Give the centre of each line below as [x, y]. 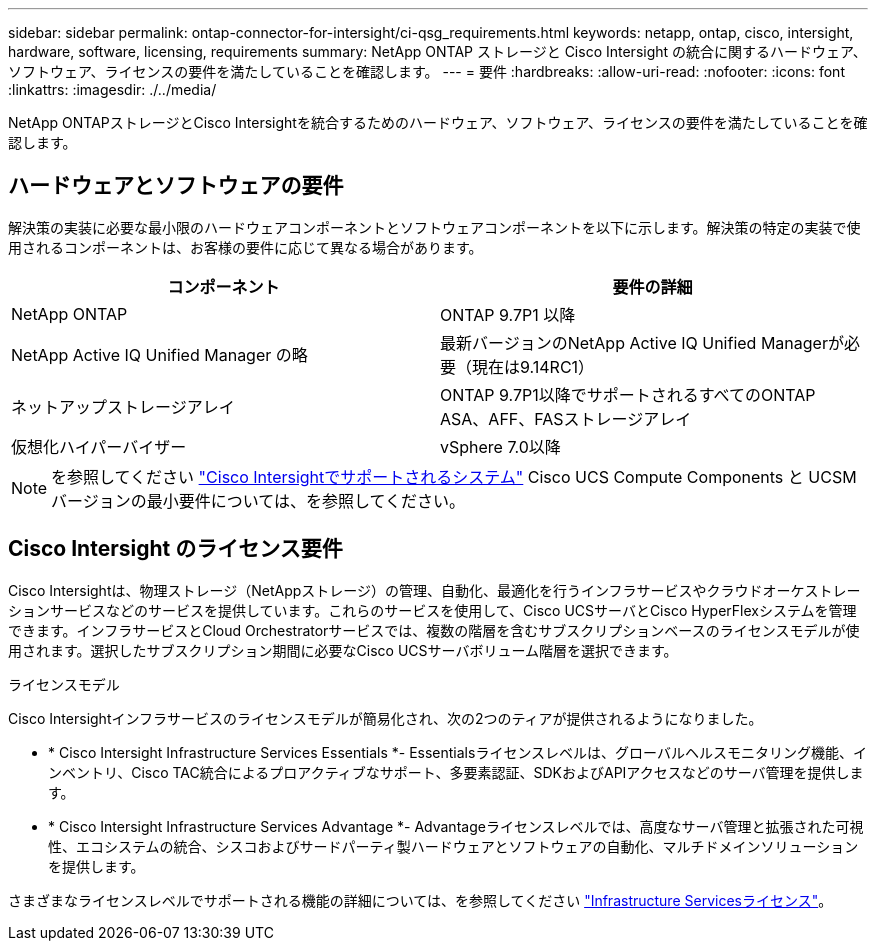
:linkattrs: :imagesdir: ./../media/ [112, 89]
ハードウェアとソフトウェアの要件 [176, 186]
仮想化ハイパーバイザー [99, 446]
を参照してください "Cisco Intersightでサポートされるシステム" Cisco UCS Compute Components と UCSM [454, 476]
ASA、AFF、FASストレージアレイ [566, 418]
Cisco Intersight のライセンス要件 [175, 549]
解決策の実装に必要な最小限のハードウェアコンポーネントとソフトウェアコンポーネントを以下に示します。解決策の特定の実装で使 [434, 227]
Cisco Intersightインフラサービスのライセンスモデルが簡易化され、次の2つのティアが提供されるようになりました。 [385, 718]
